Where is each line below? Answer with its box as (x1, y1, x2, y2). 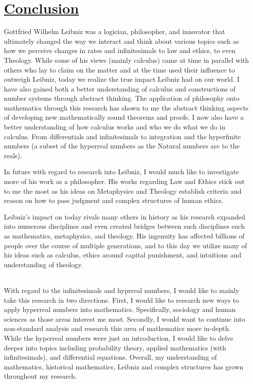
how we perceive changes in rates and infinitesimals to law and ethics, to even (4, 45, 236, 55)
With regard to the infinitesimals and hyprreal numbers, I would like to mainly (4, 285, 239, 295)
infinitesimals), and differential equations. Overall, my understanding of (4, 352, 217, 362)
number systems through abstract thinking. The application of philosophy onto (4, 93, 239, 103)
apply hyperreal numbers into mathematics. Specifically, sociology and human (4, 304, 236, 314)
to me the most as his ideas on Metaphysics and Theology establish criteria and (4, 185, 242, 196)
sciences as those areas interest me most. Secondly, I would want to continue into (4, 313, 245, 324)
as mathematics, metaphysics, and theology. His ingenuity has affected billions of (4, 231, 245, 240)
